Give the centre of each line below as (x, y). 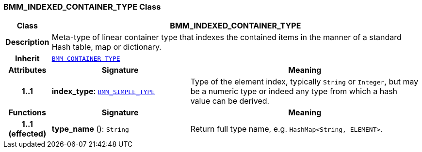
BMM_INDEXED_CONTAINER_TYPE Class (82, 7)
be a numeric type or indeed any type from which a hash (294, 91)
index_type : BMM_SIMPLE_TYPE (103, 91)
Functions (27, 113)
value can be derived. (230, 101)
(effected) (27, 134)
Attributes (27, 70)
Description (27, 42)
